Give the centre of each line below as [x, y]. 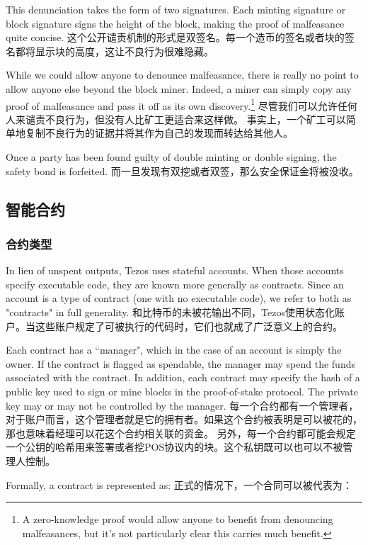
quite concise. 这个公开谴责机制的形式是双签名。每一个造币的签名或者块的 [175, 37]
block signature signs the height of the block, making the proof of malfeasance [175, 23]
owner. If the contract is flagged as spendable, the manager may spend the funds [180, 363]
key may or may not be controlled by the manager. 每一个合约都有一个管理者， [182, 405]
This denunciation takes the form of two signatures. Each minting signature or [176, 9]
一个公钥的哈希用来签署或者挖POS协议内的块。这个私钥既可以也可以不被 [174, 447]
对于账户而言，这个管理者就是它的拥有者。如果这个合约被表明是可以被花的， [184, 419]
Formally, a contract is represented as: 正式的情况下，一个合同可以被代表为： [179, 484]
